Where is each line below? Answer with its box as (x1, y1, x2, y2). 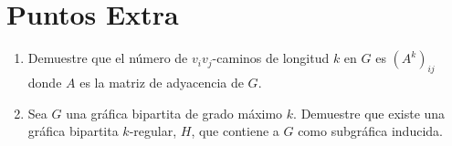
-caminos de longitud (212, 48, 330, 68)
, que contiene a (191, 121, 279, 141)
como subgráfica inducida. (298, 121, 443, 141)
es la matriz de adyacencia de (79, 72, 244, 91)
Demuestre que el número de (27, 48, 188, 68)
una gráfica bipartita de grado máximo (66, 103, 283, 122)
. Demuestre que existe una (293, 103, 446, 122)
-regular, (129, 121, 177, 141)
